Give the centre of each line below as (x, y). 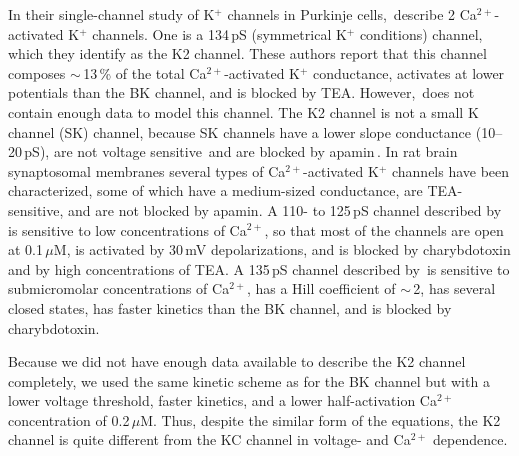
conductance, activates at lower (409, 72)
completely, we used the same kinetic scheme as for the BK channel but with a (249, 380)
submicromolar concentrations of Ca (119, 288)
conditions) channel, (421, 33)
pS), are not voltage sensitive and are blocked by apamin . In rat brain (241, 151)
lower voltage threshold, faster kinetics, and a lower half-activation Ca (222, 400)
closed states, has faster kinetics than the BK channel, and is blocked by (230, 307)
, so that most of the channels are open (384, 229)
